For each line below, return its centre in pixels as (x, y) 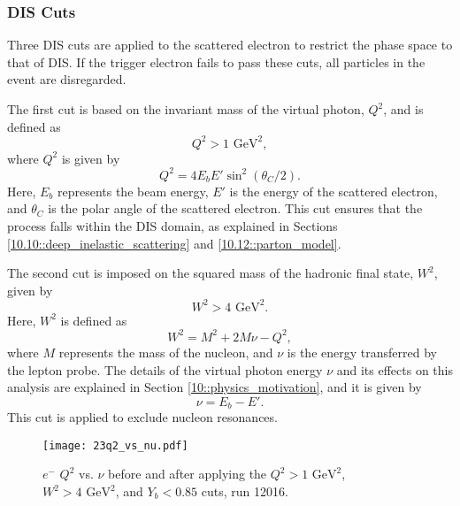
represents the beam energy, (133, 191)
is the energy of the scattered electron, (333, 191)
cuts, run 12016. (245, 491)
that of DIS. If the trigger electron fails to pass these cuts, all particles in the (216, 61)
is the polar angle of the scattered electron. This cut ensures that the (235, 208)
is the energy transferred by (362, 352)
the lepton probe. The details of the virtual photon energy (165, 369)
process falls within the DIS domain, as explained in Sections (172, 225)
